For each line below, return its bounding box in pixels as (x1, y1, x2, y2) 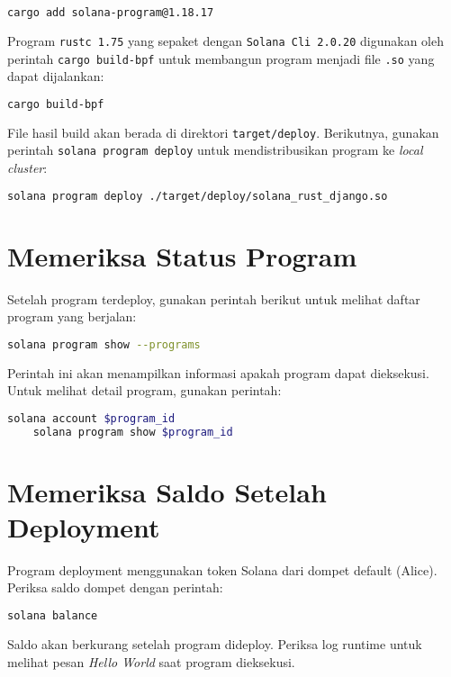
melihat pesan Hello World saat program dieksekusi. (7, 652, 295, 671)
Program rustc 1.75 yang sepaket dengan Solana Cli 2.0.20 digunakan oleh (7, 31, 444, 50)
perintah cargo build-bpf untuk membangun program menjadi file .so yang (7, 49, 435, 68)
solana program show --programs (7, 338, 201, 351)
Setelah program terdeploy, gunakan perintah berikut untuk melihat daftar (7, 289, 420, 308)
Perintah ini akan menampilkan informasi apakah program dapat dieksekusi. (7, 363, 429, 382)
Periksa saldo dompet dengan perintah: (7, 578, 223, 597)
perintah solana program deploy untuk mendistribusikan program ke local (7, 140, 423, 159)
